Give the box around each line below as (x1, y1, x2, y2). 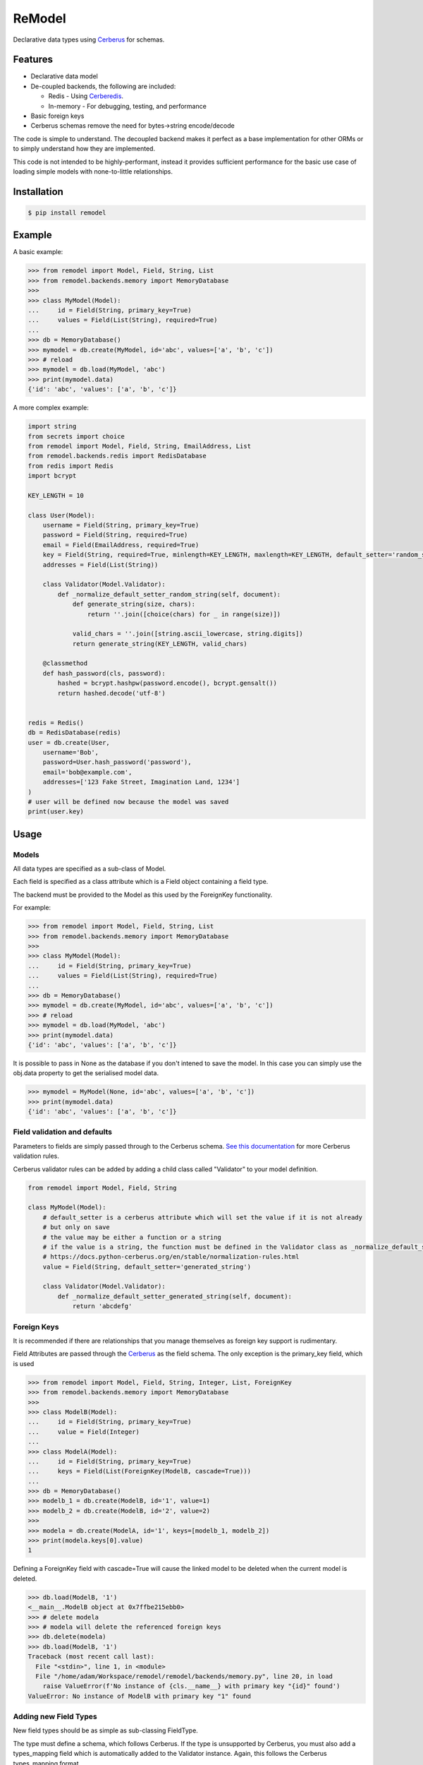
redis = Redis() (27, 719, 85, 726)
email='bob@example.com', (42, 768, 133, 776)
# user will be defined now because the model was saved (27, 798, 229, 806)
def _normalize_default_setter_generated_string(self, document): (57, 1292, 293, 1300)
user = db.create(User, (27, 738, 111, 746)
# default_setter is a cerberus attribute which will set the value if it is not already (42, 1213, 363, 1221)
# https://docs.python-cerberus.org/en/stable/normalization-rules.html (42, 1253, 300, 1261)
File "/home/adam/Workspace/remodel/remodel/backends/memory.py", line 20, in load (35, 1672, 333, 1680)
